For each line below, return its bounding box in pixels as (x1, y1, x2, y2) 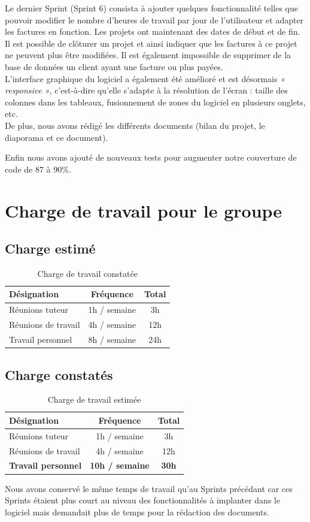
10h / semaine (90, 459, 150, 472)
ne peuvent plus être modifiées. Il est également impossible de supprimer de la (5, 49, 291, 61)
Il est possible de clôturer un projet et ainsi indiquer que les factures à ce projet (5, 37, 297, 49)
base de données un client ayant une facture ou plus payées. (5, 60, 223, 73)
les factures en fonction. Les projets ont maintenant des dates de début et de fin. (5, 25, 300, 38)
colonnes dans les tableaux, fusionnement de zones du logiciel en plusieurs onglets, (5, 95, 306, 108)
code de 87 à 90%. (5, 162, 71, 175)
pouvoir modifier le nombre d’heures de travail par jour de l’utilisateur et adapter (5, 13, 304, 26)
